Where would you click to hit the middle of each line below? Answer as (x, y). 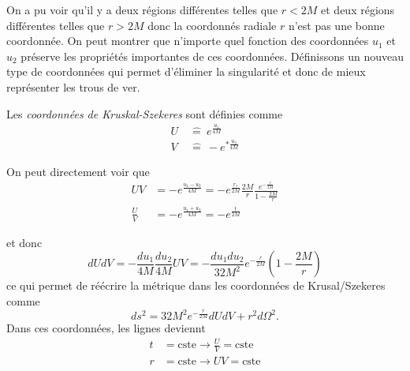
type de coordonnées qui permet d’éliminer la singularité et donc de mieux (186, 71)
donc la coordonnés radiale (212, 25)
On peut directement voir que (78, 171)
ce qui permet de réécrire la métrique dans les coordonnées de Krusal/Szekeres (196, 285)
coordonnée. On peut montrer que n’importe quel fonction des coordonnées (188, 41)
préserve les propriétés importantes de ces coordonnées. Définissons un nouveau (212, 56)
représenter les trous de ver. (73, 86)
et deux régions (358, 9)
